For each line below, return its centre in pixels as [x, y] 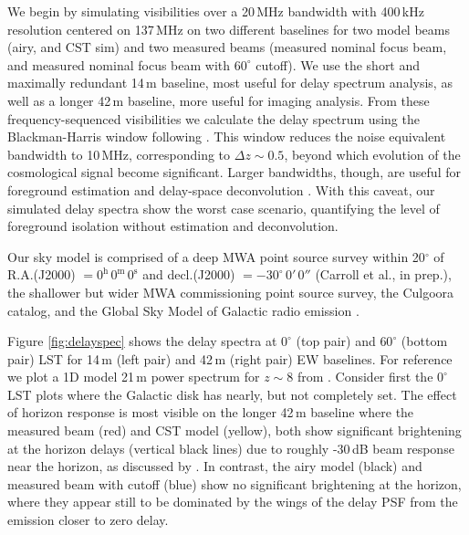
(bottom [424, 341]
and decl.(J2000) [189, 274]
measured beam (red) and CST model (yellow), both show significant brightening [234, 430]
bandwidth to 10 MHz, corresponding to [119, 154]
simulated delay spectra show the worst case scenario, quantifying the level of [224, 208]
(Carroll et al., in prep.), [383, 274]
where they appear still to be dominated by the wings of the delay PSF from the [233, 502]
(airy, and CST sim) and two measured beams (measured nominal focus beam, [227, 47]
